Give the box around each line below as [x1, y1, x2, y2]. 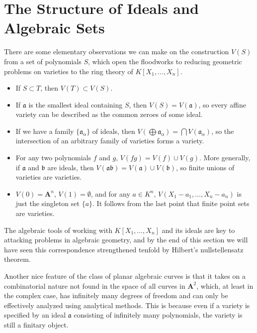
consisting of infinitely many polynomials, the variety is [74, 310, 243, 320]
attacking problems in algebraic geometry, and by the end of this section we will [4, 234, 248, 245]
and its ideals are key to [162, 224, 235, 235]
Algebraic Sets [4, 17, 105, 38]
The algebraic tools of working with [4, 224, 112, 235]
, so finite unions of [176, 162, 235, 172]
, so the [211, 125, 234, 136]
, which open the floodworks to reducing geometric [88, 56, 242, 66]
